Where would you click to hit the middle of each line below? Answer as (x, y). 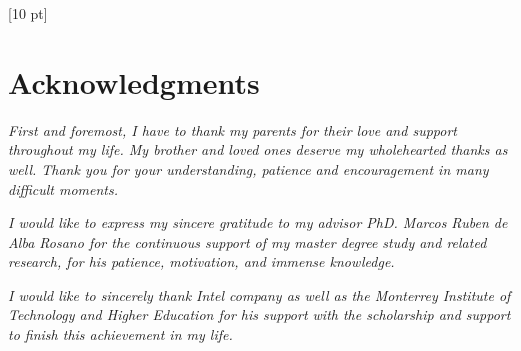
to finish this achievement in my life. (120, 334)
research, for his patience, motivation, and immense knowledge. (201, 261)
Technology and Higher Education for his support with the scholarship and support (259, 314)
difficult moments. (63, 188)
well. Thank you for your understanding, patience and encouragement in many (248, 168)
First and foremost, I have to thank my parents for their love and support (232, 129)
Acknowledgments (134, 81)
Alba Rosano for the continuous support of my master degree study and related (247, 241)
